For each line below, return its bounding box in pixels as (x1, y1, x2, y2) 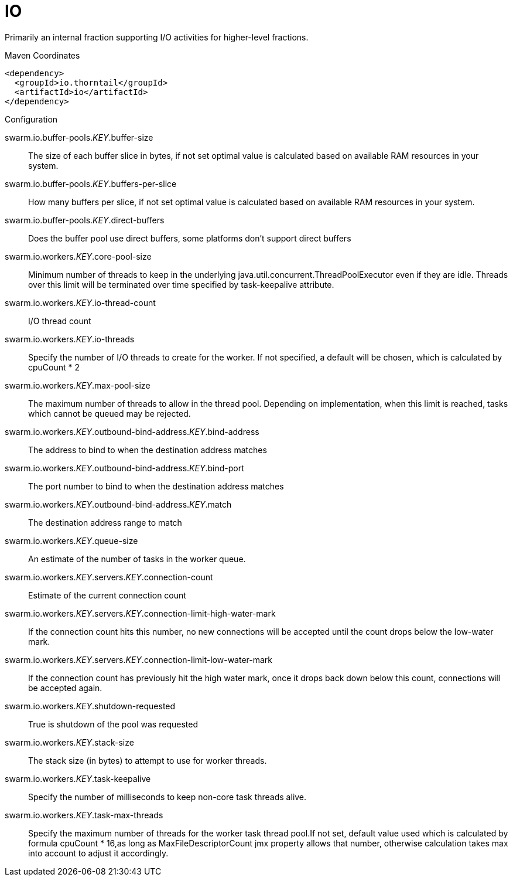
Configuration (5, 114, 58, 124)
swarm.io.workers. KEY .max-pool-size (5, 380, 151, 390)
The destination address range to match (28, 517, 182, 528)
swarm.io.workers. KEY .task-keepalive (5, 773, 151, 784)
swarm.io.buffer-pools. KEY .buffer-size (5, 132, 153, 142)
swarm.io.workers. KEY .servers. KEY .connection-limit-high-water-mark (5, 608, 276, 618)
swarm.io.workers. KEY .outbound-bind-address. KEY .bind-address (5, 426, 259, 437)
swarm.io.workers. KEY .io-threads (5, 334, 135, 344)
